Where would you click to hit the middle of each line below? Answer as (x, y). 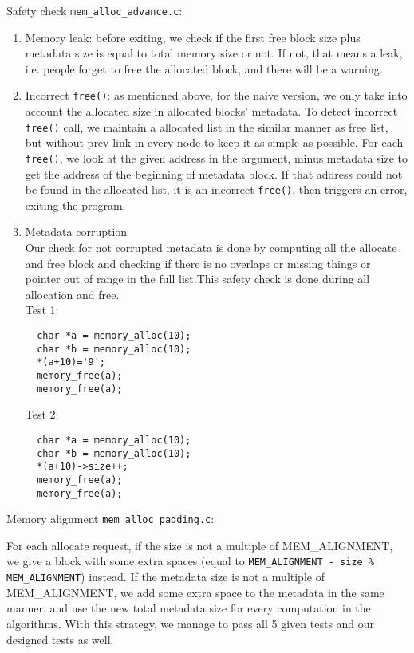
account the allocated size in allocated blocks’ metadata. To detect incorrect (211, 111)
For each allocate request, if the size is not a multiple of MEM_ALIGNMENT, (200, 545)
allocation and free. (72, 294)
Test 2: (42, 414)
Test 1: (42, 310)
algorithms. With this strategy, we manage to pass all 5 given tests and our (191, 623)
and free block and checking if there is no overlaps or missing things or (198, 263)
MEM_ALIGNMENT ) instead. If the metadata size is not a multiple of (166, 577)
